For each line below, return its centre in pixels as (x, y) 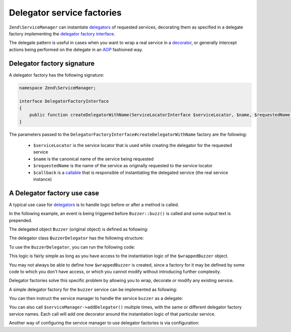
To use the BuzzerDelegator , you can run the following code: (72, 247)
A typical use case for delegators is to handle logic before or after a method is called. (94, 205)
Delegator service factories (65, 13)
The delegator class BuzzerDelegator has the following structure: (76, 238)
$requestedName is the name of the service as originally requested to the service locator (123, 166)
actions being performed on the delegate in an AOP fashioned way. (76, 49)
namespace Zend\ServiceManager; (58, 88)
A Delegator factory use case (54, 193)
